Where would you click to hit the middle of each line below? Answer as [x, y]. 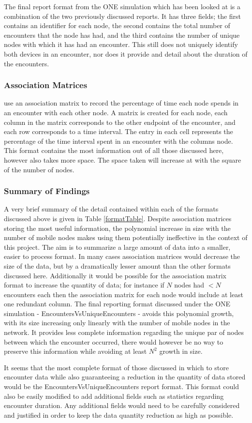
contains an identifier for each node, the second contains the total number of [117, 25]
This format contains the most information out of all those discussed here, [114, 150]
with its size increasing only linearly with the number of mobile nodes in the [117, 323]
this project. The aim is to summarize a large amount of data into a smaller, [117, 247]
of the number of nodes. [39, 169]
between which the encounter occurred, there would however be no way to [114, 341]
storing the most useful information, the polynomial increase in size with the [117, 228]
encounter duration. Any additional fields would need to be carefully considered [122, 405]
